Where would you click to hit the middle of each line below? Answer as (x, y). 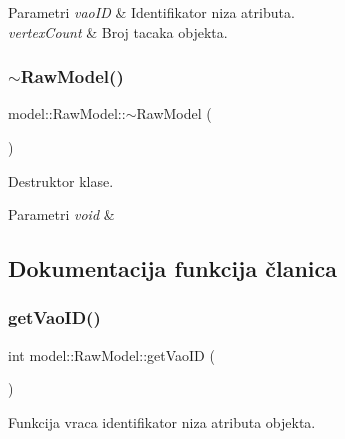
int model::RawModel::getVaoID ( (111, 354)
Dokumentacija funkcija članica (173, 268)
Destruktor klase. (61, 180)
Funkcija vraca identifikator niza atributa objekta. (162, 421)
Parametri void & (61, 214)
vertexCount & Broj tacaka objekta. (118, 31)
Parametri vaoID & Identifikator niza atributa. (151, 12)
